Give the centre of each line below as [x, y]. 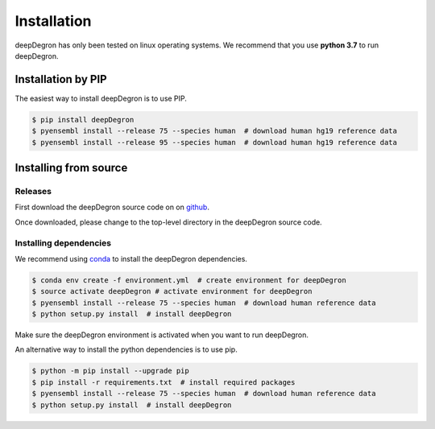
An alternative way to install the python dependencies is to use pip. [126, 349]
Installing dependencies [63, 243]
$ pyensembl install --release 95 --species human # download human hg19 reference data [215, 142]
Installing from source [71, 168]
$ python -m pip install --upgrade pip [110, 371]
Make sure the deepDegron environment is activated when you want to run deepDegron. [162, 335]
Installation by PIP [61, 79]
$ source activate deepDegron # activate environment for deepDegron [172, 291]
